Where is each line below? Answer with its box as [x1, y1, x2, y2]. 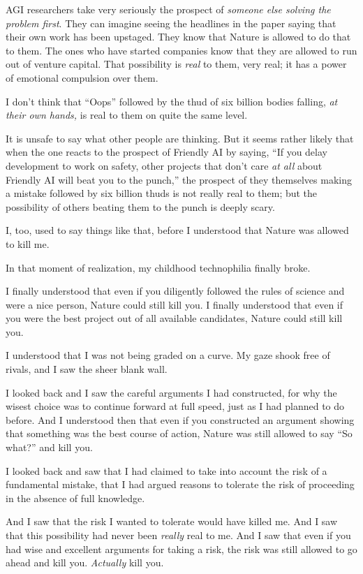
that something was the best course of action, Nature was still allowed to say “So [6, 426, 353, 441]
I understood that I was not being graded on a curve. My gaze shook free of [6, 348, 330, 362]
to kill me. [6, 236, 50, 251]
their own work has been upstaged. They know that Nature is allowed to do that [6, 29, 351, 44]
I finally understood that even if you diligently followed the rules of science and [6, 284, 345, 298]
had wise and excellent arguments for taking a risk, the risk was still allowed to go [6, 541, 357, 556]
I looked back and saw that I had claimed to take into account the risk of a [6, 463, 327, 478]
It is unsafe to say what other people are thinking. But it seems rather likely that [6, 131, 354, 145]
